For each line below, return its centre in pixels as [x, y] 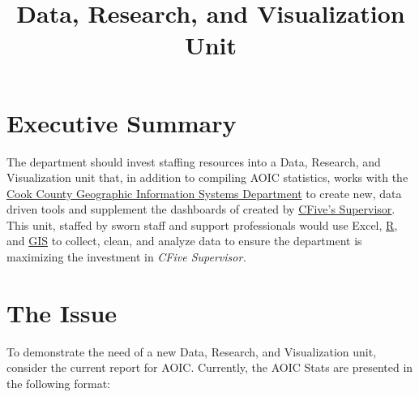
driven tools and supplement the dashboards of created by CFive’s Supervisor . [201, 209]
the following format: [59, 383]
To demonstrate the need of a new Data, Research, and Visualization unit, [192, 351]
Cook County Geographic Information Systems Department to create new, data [204, 193]
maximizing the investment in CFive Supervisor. [126, 257]
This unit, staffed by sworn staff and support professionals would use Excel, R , [202, 224]
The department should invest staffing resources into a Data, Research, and [194, 161]
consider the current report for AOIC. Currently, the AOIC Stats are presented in [210, 367]
